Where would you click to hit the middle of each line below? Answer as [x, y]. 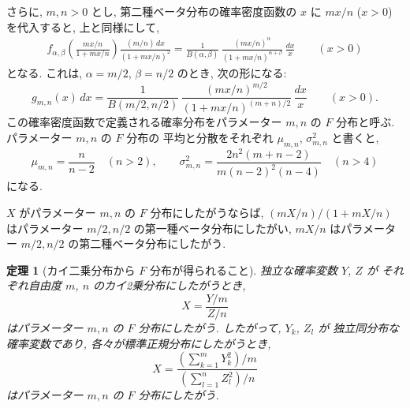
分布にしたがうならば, [207, 212]
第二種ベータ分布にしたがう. [153, 243]
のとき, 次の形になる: [232, 72]
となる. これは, [45, 72]
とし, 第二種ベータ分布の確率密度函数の [194, 11]
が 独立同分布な [359, 327]
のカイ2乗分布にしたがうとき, [170, 285]
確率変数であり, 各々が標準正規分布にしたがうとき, [139, 343]
